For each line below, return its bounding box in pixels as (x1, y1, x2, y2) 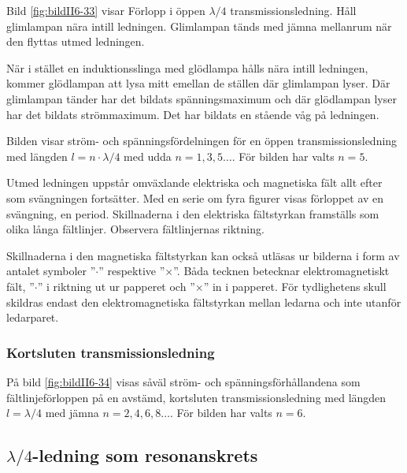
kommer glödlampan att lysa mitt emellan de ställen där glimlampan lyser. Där (6, 75, 390, 91)
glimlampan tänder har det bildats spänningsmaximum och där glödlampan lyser (6, 90, 397, 106)
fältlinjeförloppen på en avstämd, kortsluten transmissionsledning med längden (6, 389, 387, 405)
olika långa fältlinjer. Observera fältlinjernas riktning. (6, 221, 265, 237)
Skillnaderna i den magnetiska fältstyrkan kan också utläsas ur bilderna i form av (6, 247, 400, 263)
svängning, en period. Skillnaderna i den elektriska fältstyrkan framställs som (6, 205, 379, 222)
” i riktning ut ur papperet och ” (37, 277, 195, 294)
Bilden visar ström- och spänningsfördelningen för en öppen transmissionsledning (6, 132, 398, 149)
